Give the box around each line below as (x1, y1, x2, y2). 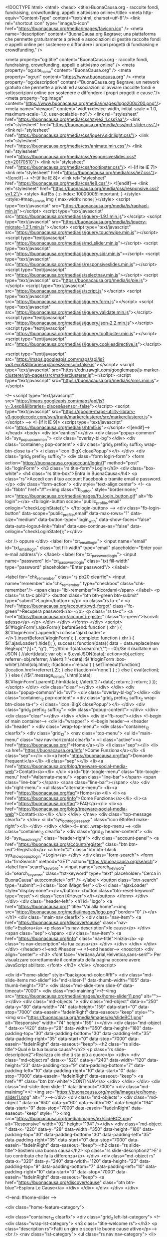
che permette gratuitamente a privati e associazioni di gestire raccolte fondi (5, 36, 161, 42)
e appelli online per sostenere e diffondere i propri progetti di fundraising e (5, 42, 159, 47)
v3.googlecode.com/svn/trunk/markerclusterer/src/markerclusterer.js (5, 413, 148, 420)
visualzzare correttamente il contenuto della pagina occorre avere (5, 956, 141, 962)
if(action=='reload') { (51, 661, 95, 667)
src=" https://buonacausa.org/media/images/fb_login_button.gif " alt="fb (5, 493, 153, 499)
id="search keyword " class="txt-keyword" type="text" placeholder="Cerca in (5, 870, 161, 877)
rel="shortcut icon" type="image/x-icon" (5, 20, 89, 26)
